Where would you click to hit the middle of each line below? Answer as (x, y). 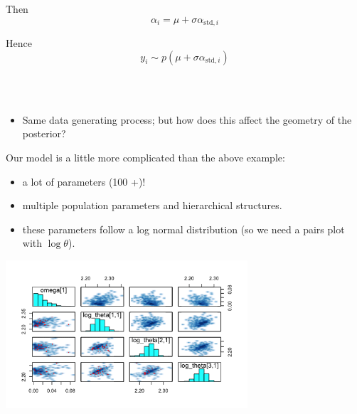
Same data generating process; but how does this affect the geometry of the (187, 119)
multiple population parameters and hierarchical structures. (152, 205)
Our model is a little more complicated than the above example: (145, 158)
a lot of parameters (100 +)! (84, 181)
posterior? (44, 133)
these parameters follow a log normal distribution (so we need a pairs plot (183, 229)
